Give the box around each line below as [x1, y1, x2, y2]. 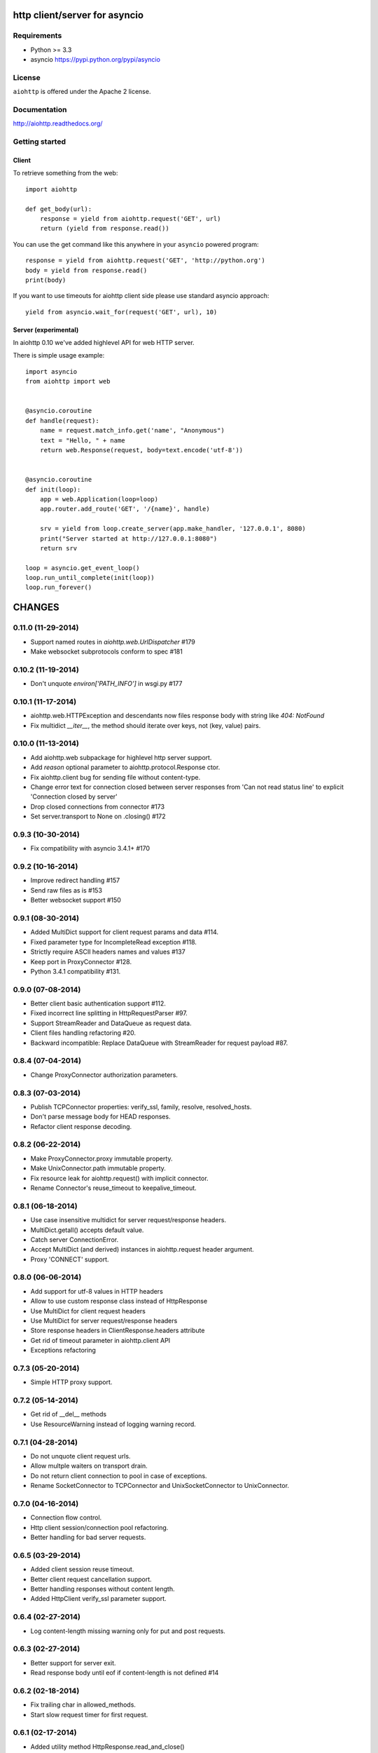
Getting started [13, 137, 66, 147]
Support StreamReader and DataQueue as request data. [30, 1019, 192, 1027]
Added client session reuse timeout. [30, 1565, 134, 1573]
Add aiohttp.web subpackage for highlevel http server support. [30, 753, 212, 762]
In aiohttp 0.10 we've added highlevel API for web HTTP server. [13, 339, 195, 347]
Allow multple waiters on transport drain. [30, 1462, 148, 1470]
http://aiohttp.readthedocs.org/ [13, 119, 103, 128]
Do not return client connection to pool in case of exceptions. [30, 1471, 207, 1480]
